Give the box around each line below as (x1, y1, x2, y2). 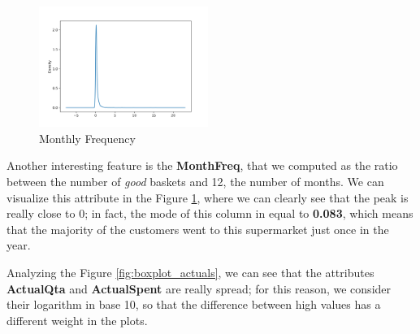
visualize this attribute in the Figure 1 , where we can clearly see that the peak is (6, 189, 409, 206)
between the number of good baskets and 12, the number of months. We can (6, 173, 384, 190)
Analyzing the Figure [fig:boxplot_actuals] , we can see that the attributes (6, 264, 375, 281)
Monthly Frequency (39, 129, 136, 146)
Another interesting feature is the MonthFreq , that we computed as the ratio (6, 157, 398, 174)
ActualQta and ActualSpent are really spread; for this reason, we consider (6, 280, 392, 297)
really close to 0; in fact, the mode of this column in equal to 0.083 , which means (6, 205, 414, 222)
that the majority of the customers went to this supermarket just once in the (6, 220, 389, 237)
